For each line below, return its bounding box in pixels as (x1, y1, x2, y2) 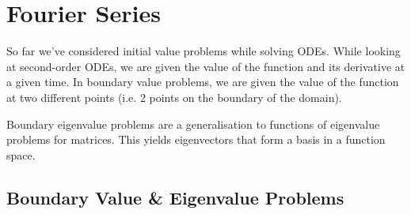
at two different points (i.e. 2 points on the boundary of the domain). (6, 88, 342, 105)
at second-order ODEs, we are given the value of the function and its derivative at (6, 58, 405, 74)
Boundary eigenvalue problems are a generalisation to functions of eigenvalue (6, 115, 380, 132)
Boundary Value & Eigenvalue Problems (6, 185, 344, 209)
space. (6, 146, 36, 163)
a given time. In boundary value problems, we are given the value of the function (6, 73, 399, 90)
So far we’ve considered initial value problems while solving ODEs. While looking (6, 43, 401, 59)
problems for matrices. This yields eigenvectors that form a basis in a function (6, 131, 386, 148)
